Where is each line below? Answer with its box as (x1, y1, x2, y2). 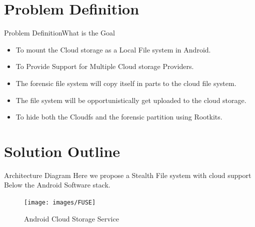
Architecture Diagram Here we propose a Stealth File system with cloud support (4, 169, 251, 180)
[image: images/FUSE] (24, 199, 96, 206)
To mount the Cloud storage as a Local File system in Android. (15, 44, 211, 54)
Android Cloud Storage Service (24, 213, 119, 223)
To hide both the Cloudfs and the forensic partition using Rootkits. (15, 111, 222, 122)
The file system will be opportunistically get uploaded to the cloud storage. (15, 94, 246, 105)
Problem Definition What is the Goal (4, 27, 115, 38)
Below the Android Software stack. (4, 179, 110, 190)
